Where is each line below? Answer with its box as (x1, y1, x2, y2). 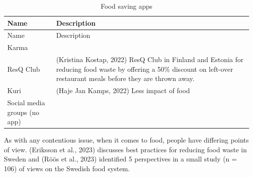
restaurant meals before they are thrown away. (56, 73, 195, 83)
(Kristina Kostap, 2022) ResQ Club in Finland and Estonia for (56, 54, 244, 64)
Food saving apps (100, 1, 153, 11)
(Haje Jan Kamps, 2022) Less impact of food (56, 85, 190, 96)
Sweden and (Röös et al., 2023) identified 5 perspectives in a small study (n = (4, 154, 237, 164)
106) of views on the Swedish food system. (4, 163, 130, 174)
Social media (7, 97, 45, 107)
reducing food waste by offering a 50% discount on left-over (56, 64, 233, 74)
